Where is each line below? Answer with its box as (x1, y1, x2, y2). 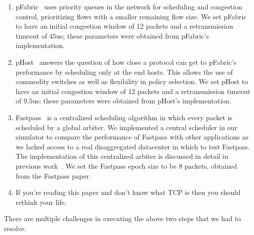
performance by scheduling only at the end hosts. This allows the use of (15, 66, 233, 77)
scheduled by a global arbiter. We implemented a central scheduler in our (15, 122, 238, 132)
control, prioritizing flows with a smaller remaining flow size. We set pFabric (15, 11, 247, 21)
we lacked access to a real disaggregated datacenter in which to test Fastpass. (15, 141, 250, 151)
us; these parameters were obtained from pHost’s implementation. (32, 95, 232, 106)
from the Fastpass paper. (15, 170, 91, 181)
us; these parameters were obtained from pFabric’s (56, 30, 209, 41)
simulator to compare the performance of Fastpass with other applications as (15, 132, 249, 142)
